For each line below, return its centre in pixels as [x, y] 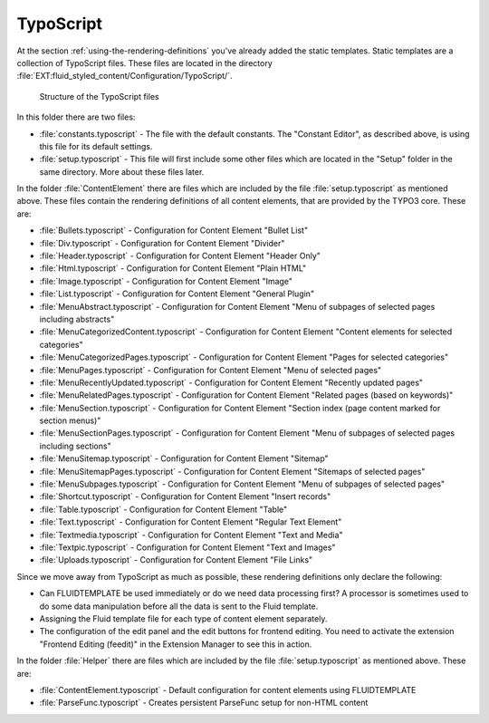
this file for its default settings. [96, 146]
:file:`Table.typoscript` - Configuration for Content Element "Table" [163, 509]
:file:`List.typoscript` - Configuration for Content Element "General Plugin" [177, 294]
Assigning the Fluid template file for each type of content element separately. [183, 618]
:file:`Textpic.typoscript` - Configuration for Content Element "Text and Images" [187, 547]
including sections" [76, 446]
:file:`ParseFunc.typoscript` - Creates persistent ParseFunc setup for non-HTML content [204, 703]
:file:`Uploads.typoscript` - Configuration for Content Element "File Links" [176, 560]
